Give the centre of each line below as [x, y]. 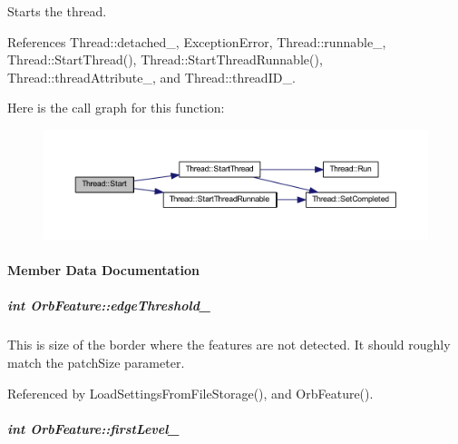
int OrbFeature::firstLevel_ [93, 428]
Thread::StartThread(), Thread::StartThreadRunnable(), [165, 59]
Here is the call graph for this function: [116, 108]
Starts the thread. [57, 11]
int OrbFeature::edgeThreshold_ [109, 306]
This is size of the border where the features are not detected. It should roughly [229, 345]
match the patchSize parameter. [96, 362]
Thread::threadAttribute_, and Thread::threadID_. [151, 77]
